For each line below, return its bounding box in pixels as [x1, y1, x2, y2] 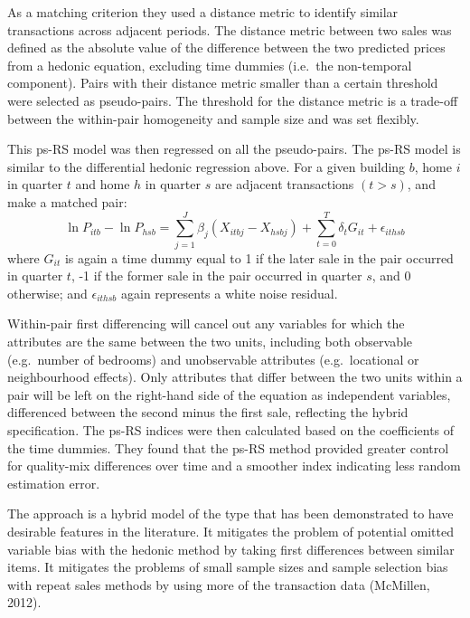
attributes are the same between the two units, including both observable [7, 332, 413, 351]
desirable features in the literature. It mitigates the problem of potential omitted [7, 521, 454, 540]
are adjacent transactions [214, 175, 354, 194]
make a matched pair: [7, 192, 127, 211]
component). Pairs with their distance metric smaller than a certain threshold [7, 73, 438, 92]
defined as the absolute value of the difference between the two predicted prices [7, 38, 446, 57]
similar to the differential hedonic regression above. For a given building [7, 157, 406, 176]
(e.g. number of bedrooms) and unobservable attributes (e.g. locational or [7, 349, 419, 368]
